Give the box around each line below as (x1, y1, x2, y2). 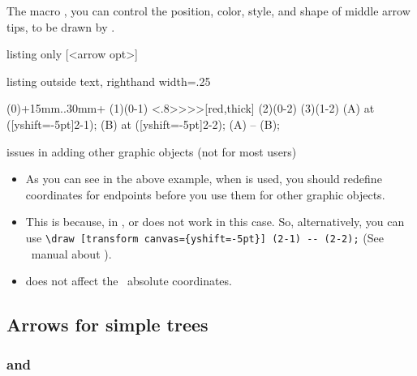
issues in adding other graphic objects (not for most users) (6, 143, 297, 160)
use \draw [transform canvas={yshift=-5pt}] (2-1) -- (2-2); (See (25, 229, 384, 246)
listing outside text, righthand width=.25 (6, 72, 211, 89)
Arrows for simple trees (6, 312, 208, 337)
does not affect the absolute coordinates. (25, 272, 232, 289)
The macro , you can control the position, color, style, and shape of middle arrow (6, 2, 411, 19)
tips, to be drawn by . (6, 18, 115, 35)
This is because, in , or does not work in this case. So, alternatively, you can (25, 213, 405, 230)
